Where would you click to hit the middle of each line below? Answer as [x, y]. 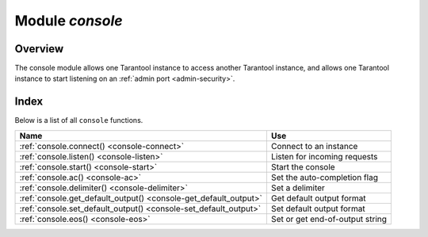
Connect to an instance [314, 146]
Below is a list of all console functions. [79, 120]
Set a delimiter [298, 188]
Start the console [303, 166]
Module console [69, 21]
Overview [39, 49]
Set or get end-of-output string [329, 219]
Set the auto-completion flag [324, 177]
